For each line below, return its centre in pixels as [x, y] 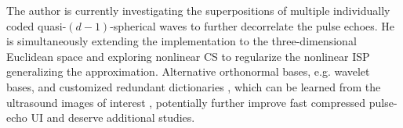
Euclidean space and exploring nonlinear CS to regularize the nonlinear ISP [188, 56]
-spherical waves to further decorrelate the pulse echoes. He [252, 25]
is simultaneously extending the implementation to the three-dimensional [182, 41]
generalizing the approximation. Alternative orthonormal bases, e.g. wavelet [188, 71]
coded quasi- [36, 25]
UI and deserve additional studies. [113, 117]
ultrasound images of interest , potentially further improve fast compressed [186, 102]
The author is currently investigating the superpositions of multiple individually [198, 10]
